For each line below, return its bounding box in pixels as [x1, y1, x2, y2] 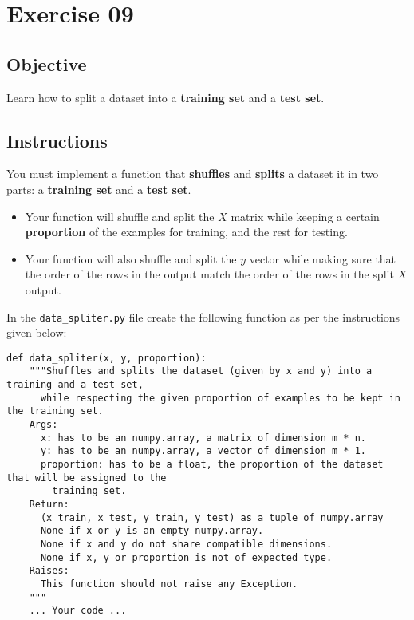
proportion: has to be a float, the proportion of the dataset [40, 459, 384, 471]
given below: [6, 324, 67, 341]
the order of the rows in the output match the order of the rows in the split [25, 266, 394, 282]
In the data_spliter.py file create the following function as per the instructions [6, 308, 400, 325]
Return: [29, 499, 69, 510]
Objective [6, 51, 87, 76]
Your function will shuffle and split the [25, 207, 215, 224]
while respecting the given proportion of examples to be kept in [40, 392, 400, 404]
